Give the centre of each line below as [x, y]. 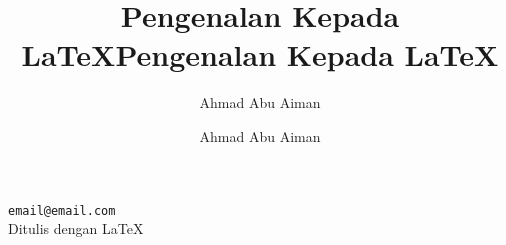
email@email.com [62, 210]
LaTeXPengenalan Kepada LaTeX [260, 54]
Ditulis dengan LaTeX [76, 228]
